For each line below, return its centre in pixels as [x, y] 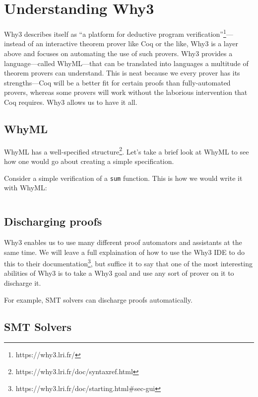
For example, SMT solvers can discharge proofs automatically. [98, 299]
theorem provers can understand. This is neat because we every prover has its [122, 73]
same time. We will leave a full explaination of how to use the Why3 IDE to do [125, 252]
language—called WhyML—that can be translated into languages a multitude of [126, 63]
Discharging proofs [53, 221]
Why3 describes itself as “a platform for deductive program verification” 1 [115, 33]
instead [15, 43]
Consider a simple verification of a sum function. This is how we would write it [123, 178]
